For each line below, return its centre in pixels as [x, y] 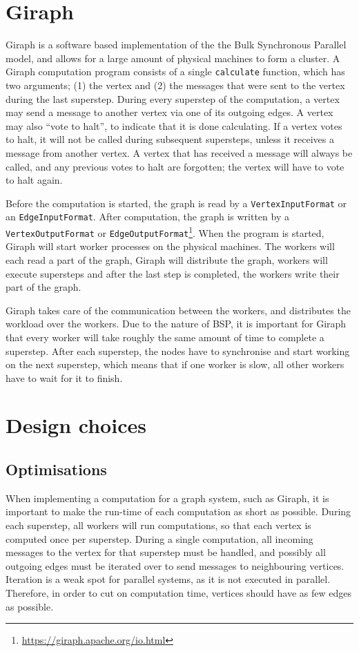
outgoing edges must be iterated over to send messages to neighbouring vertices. [175, 565]
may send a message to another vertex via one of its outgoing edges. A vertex [169, 112]
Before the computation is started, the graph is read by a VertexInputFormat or [176, 203]
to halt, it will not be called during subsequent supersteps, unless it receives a [170, 139]
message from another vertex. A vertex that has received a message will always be [179, 152]
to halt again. [34, 180]
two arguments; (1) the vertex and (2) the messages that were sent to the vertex [175, 85]
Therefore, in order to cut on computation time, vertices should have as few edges [178, 593]
